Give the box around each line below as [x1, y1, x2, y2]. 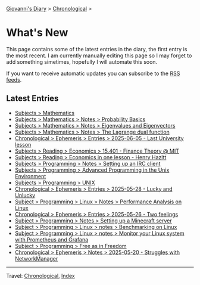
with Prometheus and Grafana [14, 236, 89, 243]
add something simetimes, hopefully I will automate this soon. [6, 58, 158, 65]
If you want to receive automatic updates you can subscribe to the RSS [6, 70, 180, 77]
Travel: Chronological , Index [6, 272, 76, 279]
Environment [14, 172, 46, 179]
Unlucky [14, 191, 36, 199]
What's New [6, 26, 68, 39]
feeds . [6, 76, 22, 83]
